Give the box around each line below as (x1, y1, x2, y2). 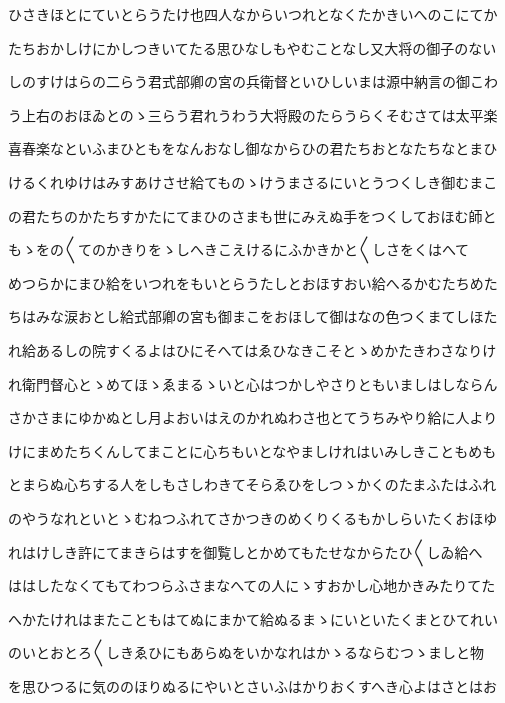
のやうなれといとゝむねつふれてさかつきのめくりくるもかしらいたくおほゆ (8, 507, 498, 528)
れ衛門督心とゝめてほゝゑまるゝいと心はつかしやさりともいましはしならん (8, 373, 498, 394)
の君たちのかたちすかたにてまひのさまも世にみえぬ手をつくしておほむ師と (8, 205, 497, 226)
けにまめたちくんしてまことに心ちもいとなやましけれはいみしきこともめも (8, 440, 497, 461)
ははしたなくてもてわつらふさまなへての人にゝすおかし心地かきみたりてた (8, 575, 496, 596)
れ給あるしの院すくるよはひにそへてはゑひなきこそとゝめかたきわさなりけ (8, 339, 497, 360)
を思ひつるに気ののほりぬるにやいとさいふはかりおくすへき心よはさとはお (8, 675, 498, 696)
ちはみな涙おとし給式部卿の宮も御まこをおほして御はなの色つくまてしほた (8, 306, 498, 327)
